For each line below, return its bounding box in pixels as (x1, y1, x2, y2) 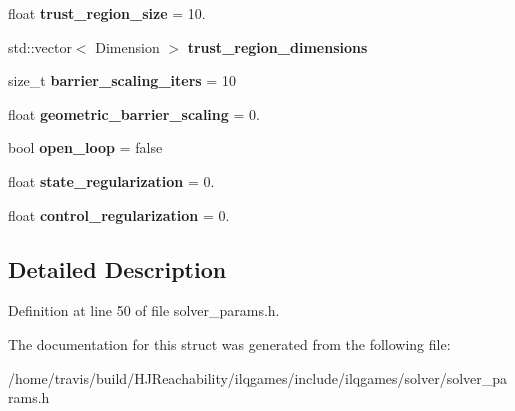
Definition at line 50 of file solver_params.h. (8, 300, 280, 321)
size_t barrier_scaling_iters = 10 (8, 70, 236, 91)
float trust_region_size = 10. (8, 3, 206, 23)
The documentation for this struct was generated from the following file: (8, 333, 451, 354)
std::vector (8, 36, 72, 57)
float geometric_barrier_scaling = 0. (8, 103, 260, 124)
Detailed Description (8, 253, 227, 284)
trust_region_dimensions (187, 36, 368, 57)
